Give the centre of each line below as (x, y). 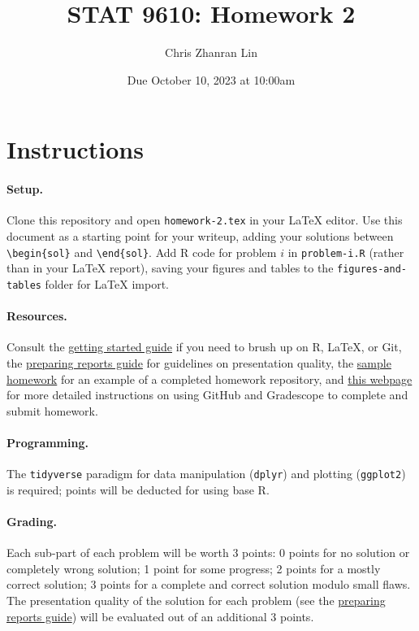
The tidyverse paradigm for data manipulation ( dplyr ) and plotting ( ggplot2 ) (206, 474)
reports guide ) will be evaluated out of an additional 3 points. (160, 616)
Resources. (37, 316)
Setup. (25, 189)
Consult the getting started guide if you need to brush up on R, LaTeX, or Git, (204, 347)
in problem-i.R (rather (346, 252)
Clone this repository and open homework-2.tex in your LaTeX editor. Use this (205, 220)
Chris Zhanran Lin (211, 52)
